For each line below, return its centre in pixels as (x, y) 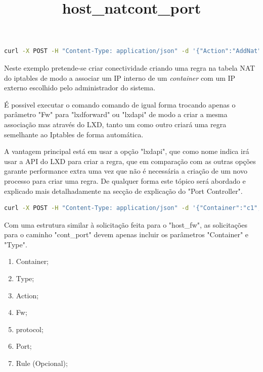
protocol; (30, 329)
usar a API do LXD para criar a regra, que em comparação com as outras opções (130, 161)
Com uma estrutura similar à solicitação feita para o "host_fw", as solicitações (126, 224)
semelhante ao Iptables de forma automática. (74, 134)
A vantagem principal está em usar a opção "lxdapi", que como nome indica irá (127, 151)
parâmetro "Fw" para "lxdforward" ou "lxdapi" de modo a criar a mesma (116, 114)
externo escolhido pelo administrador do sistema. (80, 88)
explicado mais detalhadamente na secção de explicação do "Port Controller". (123, 191)
